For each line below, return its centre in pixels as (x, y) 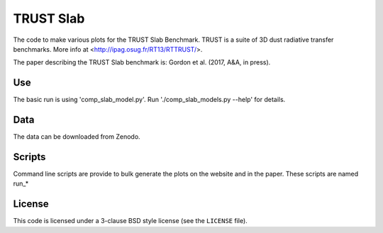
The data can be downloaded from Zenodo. (77, 137)
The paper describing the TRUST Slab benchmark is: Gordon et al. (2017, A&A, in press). (142, 62)
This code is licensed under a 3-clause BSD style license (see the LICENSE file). (130, 221)
